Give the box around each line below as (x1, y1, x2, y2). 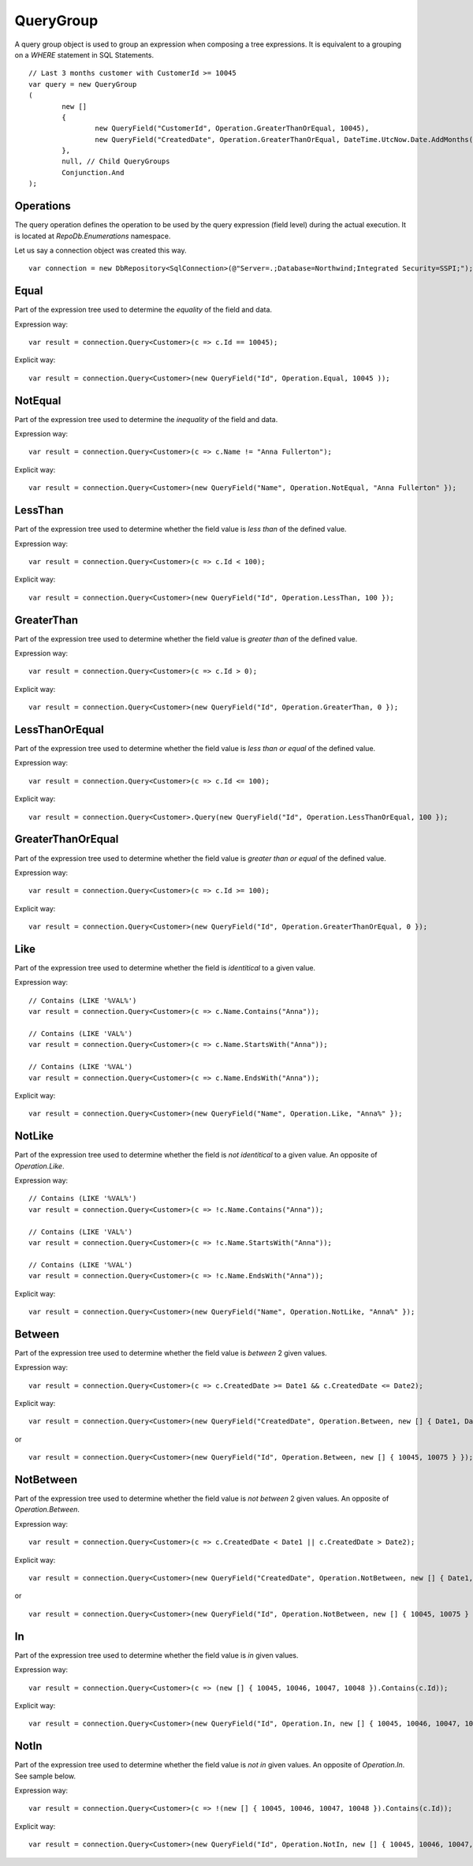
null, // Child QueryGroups (61, 157, 170, 166)
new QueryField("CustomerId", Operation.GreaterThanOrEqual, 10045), (95, 124, 370, 133)
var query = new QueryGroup (28, 80, 137, 88)
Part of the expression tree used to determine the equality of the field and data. (14, 305, 272, 315)
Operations (14, 200, 71, 213)
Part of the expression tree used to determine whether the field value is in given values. (14, 1650, 299, 1660)
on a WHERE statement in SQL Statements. (14, 50, 154, 59)
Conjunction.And (61, 168, 125, 177)
